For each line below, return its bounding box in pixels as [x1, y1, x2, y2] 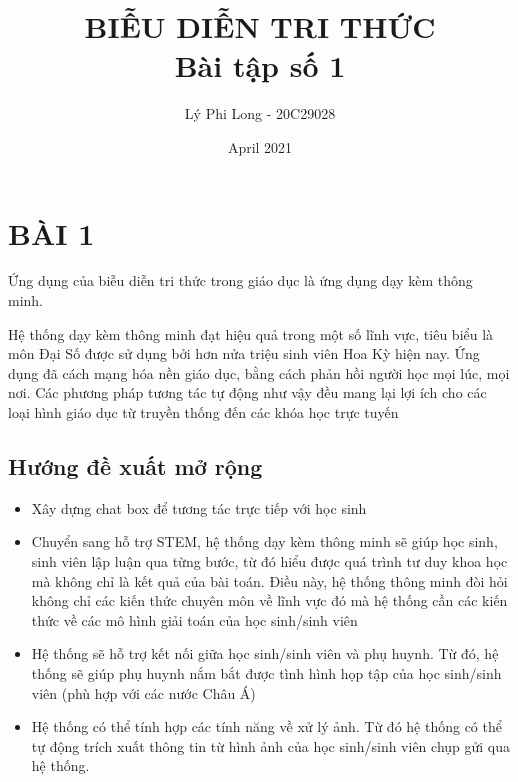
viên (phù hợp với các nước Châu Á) [31, 682, 256, 703]
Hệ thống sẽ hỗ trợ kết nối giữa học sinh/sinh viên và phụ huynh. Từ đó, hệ [31, 643, 499, 664]
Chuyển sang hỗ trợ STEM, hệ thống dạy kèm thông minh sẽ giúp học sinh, [31, 531, 498, 552]
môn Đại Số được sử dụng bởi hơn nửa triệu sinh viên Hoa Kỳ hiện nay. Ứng [8, 343, 480, 364]
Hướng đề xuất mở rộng [8, 450, 263, 481]
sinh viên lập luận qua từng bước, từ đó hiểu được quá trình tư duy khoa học [31, 550, 508, 571]
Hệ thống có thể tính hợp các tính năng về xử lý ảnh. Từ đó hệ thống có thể [31, 716, 502, 737]
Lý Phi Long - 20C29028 [184, 103, 336, 124]
